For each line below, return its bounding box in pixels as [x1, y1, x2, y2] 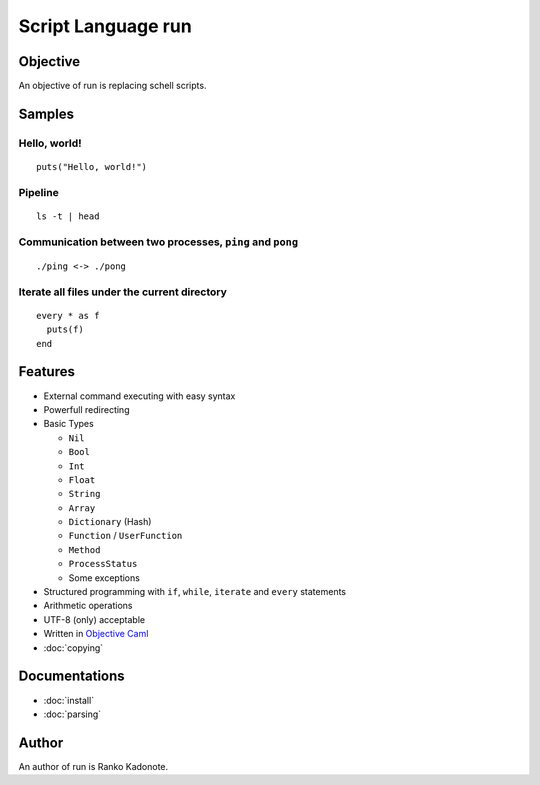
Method [68, 544, 101, 555]
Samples [18, 105, 75, 122]
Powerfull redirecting [43, 403, 130, 415]
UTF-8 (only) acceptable [43, 613, 145, 625]
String [68, 488, 101, 500]
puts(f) [46, 324, 84, 335]
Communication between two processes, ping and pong [18, 235, 299, 249]
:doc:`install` [43, 694, 95, 706]
